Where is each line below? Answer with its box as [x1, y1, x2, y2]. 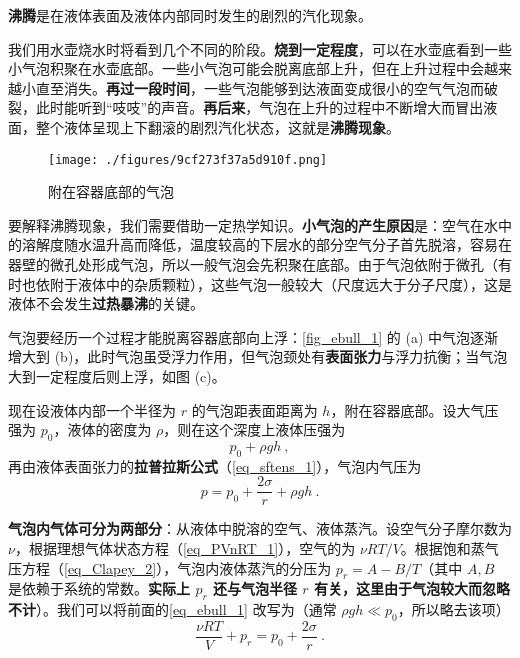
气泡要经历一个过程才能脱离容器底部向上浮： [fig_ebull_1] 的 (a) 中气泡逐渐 [8, 326, 499, 347]
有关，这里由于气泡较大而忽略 [314, 578, 511, 599]
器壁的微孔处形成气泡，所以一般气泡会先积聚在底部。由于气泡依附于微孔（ [8, 254, 498, 274]
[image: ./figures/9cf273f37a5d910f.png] [48, 152, 328, 167]
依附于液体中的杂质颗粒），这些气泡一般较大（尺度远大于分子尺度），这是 [35, 273, 512, 294]
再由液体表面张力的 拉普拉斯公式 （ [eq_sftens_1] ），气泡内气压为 [8, 455, 422, 476]
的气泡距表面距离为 [191, 399, 318, 420]
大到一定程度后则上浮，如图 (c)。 [8, 365, 226, 386]
